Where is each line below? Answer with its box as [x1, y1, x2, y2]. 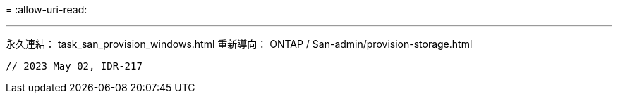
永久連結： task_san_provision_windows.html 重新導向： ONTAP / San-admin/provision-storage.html [6, 38, 473, 50]
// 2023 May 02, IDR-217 [6, 60, 143, 72]
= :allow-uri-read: [6, 4, 87, 15]
